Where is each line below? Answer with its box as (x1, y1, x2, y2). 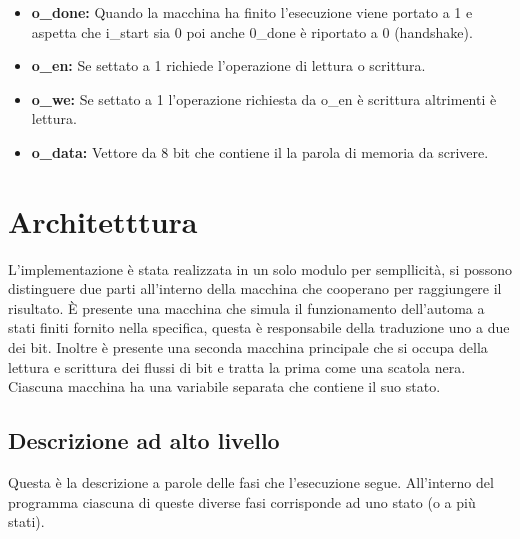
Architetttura (8, 200, 198, 241)
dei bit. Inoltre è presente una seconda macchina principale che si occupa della (8, 337, 488, 358)
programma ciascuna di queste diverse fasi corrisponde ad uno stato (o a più (8, 491, 476, 512)
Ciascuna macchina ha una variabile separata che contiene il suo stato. (8, 376, 441, 397)
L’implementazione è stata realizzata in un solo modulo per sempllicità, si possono (8, 258, 512, 279)
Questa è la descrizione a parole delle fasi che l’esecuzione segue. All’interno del (8, 472, 494, 493)
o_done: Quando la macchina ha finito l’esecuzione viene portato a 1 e (31, 2, 473, 22)
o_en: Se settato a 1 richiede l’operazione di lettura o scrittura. (31, 55, 426, 76)
